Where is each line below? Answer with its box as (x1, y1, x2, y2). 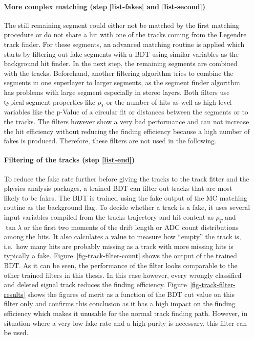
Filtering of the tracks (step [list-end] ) (4, 155, 135, 165)
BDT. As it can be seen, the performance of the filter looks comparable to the (4, 260, 237, 271)
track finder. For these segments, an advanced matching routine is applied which (4, 39, 245, 49)
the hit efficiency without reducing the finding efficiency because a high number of (4, 126, 250, 136)
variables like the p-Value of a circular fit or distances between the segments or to (4, 107, 248, 117)
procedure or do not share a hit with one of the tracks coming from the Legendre (4, 29, 247, 40)
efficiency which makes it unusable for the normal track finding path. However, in (4, 308, 248, 318)
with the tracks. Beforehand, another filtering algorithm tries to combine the (4, 68, 233, 78)
